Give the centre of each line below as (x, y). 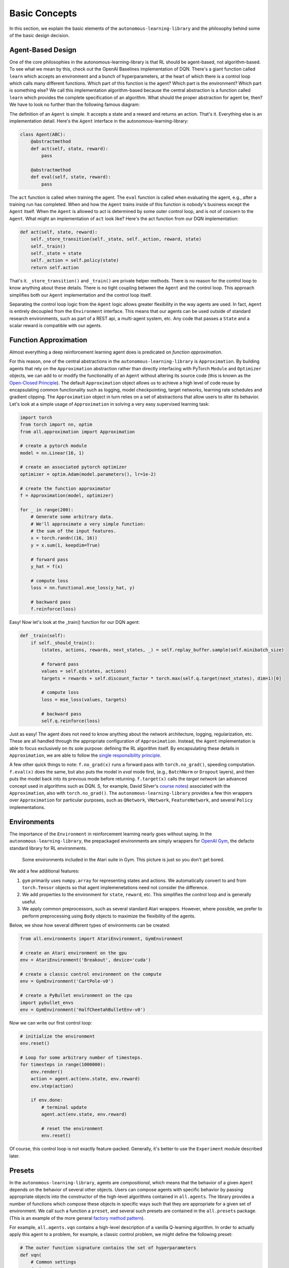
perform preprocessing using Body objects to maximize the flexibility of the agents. (109, 916)
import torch (36, 417)
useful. (29, 902)
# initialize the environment (57, 1036)
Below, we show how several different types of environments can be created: (90, 925)
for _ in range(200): (47, 509)
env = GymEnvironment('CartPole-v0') (67, 981)
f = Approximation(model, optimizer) (67, 496)
